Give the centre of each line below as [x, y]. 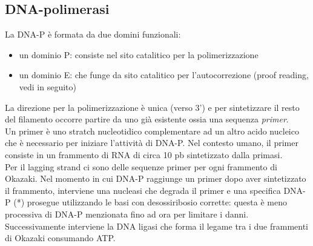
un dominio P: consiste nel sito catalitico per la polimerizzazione [139, 54]
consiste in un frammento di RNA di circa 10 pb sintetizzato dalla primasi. [144, 154]
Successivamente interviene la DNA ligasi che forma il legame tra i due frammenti [157, 226]
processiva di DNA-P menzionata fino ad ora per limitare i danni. [127, 214]
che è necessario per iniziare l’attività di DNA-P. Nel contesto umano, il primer [152, 143]
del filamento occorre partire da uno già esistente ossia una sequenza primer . [147, 119]
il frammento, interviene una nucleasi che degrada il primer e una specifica [143, 190]
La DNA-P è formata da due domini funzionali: [93, 34]
